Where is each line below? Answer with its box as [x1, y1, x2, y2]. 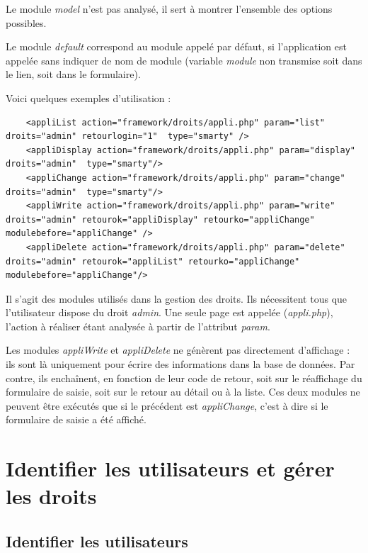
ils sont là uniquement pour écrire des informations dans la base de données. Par [6, 357, 355, 372]
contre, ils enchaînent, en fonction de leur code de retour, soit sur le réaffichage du [6, 370, 362, 385]
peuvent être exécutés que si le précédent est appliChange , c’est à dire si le [6, 398, 328, 413]
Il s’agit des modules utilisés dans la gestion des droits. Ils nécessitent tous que [6, 291, 347, 306]
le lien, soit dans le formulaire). [6, 67, 141, 82]
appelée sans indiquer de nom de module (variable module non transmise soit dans [6, 52, 362, 67]
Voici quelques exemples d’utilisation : [6, 90, 171, 105]
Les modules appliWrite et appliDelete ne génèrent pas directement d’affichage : [6, 342, 350, 357]
